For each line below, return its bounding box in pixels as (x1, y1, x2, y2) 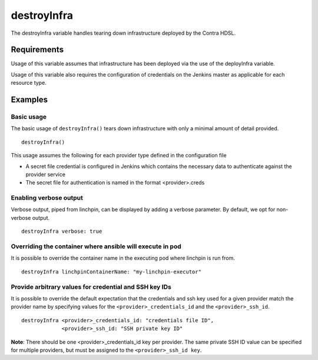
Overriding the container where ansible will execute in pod (11, 242, 182, 250)
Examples (11, 95, 48, 105)
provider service (25, 171, 66, 178)
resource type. (11, 80, 47, 87)
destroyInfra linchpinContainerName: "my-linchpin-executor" (21, 268, 201, 275)
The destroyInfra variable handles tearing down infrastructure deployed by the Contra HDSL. (11, 29, 236, 37)
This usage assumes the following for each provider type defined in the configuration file (11, 152, 227, 159)
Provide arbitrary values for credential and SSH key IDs (11, 283, 172, 291)
